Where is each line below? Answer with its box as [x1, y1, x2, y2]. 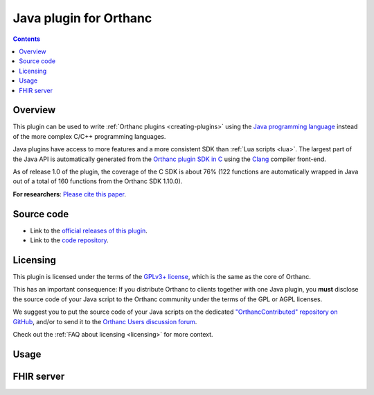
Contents [12, 35, 41, 43]
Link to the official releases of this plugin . [30, 226, 148, 235]
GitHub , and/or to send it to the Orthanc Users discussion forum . [12, 317, 197, 326]
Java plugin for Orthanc [12, 10, 152, 26]
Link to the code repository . [30, 236, 109, 244]
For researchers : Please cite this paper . [12, 190, 126, 198]
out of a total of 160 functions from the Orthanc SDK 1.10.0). [12, 177, 183, 185]
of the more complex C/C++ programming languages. [12, 132, 166, 140]
